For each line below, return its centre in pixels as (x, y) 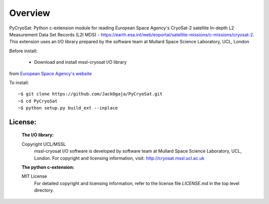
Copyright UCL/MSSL (44, 144)
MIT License (34, 176)
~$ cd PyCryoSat (38, 101)
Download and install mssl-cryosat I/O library (80, 62)
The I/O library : (38, 135)
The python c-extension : (48, 167)
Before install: (23, 51)
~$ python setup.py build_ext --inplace (68, 108)
